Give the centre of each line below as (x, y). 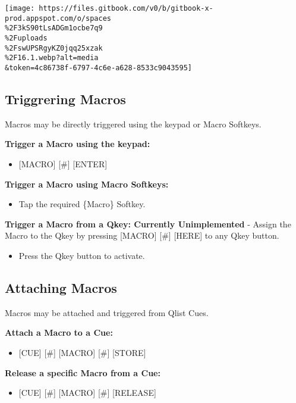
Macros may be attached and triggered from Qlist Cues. (107, 312)
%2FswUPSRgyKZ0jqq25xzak (54, 48)
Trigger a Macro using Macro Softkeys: (87, 184)
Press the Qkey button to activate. (82, 255)
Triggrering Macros (65, 99)
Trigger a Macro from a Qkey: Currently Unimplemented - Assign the (148, 224)
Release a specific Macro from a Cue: (83, 372)
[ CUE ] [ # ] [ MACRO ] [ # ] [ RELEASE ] (87, 393)
